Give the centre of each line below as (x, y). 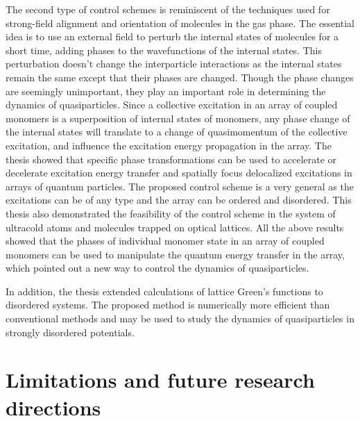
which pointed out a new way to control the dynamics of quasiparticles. (157, 268)
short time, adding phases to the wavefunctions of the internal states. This (164, 50)
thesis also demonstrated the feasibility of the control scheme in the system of (171, 213)
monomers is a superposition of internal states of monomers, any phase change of (178, 118)
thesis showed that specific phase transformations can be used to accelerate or (171, 159)
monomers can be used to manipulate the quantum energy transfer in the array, (175, 254)
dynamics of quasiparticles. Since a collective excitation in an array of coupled (172, 105)
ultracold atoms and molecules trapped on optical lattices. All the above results (175, 227)
